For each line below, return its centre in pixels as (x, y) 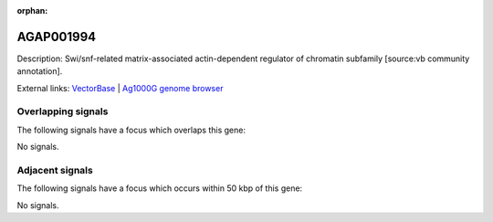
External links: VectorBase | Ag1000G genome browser (120, 88)
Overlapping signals (63, 111)
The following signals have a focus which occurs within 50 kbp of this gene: (160, 188)
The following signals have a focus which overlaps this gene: (131, 130)
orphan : (32, 11)
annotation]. (40, 71)
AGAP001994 (57, 37)
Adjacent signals (55, 170)
